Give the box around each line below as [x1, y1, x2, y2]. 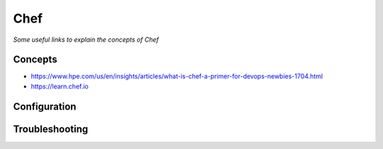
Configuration [13, 100, 77, 112]
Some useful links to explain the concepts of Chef [13, 35, 159, 44]
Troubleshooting [13, 123, 89, 135]
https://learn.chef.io [30, 82, 89, 90]
